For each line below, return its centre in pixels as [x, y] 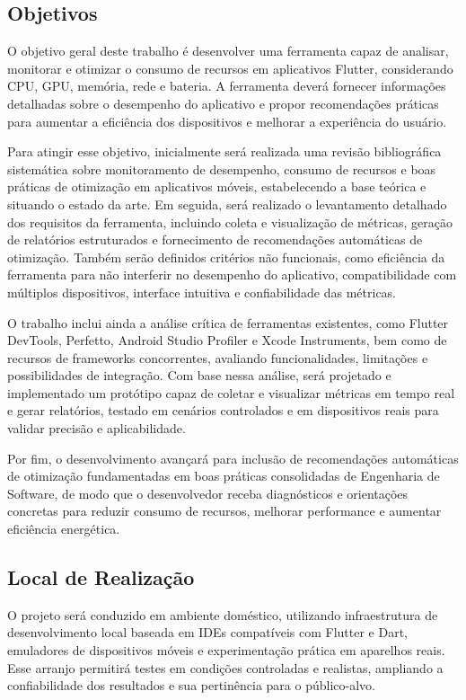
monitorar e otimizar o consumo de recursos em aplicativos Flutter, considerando [230, 68]
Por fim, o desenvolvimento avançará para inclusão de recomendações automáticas [233, 458]
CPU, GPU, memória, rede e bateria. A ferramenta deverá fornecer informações [227, 86]
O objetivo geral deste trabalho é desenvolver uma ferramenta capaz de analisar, [228, 51]
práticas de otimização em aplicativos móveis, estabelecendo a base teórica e [217, 186]
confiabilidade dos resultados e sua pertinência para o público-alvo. [191, 685]
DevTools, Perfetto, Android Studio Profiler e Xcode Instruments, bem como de [227, 340]
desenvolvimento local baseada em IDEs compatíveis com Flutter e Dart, [207, 632]
